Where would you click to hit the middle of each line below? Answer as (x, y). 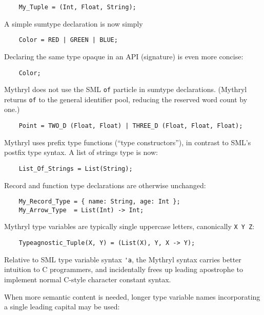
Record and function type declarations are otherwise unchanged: (105, 185)
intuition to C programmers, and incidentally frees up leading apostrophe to (124, 269)
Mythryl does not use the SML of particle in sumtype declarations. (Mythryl (126, 89)
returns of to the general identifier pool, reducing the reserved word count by (126, 99)
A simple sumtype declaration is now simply (74, 23)
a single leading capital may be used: (62, 307)
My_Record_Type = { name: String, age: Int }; (99, 202)
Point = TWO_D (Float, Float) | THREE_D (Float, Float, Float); (131, 126)
